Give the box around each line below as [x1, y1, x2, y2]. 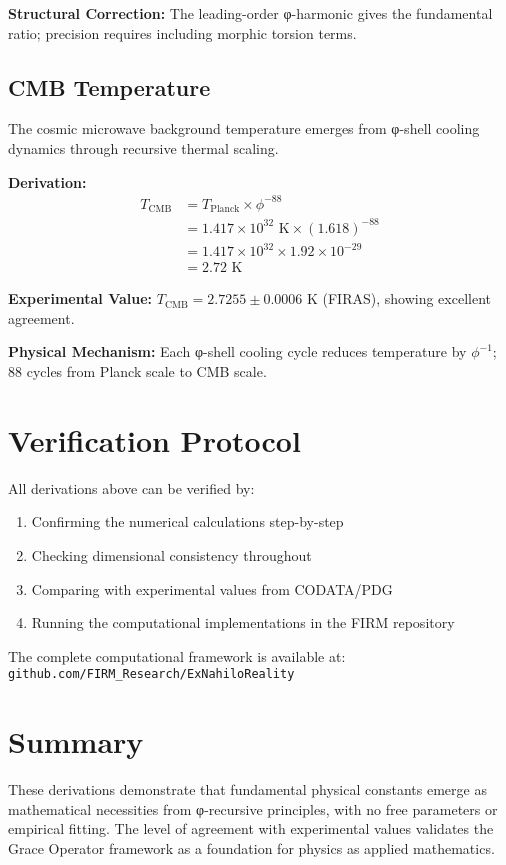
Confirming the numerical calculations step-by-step [31, 511, 344, 532]
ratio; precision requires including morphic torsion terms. [8, 22, 357, 43]
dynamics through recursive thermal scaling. [8, 137, 279, 158]
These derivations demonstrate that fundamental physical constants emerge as [8, 779, 487, 800]
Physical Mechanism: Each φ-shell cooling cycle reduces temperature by [8, 341, 467, 362]
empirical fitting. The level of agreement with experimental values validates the [8, 818, 494, 839]
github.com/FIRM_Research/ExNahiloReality [8, 667, 295, 682]
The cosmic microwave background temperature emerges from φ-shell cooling [8, 118, 480, 139]
